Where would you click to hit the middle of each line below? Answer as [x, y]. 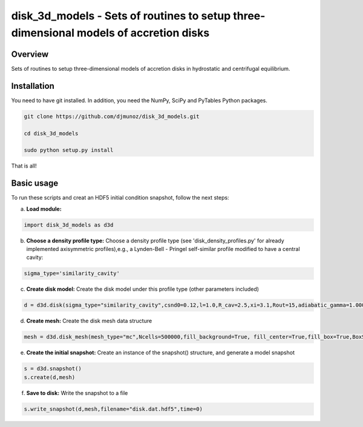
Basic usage [35, 184]
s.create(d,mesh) [50, 377]
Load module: [44, 209]
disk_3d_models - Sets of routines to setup [121, 16]
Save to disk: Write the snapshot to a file [77, 393]
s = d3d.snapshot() [53, 369]
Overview [30, 54]
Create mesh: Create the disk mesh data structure [89, 321]
